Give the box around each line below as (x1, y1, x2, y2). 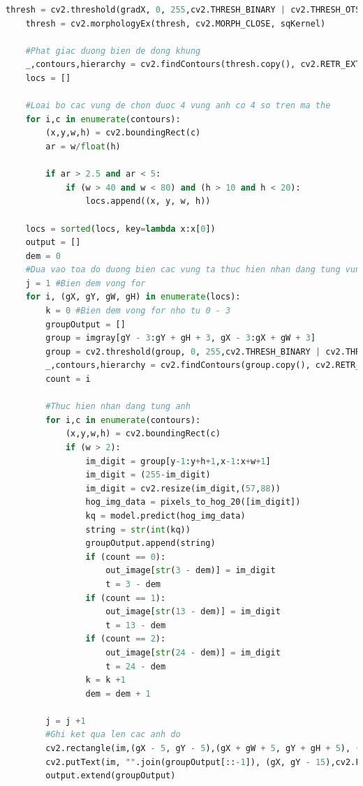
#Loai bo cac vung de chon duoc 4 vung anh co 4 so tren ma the (25, 101, 331, 111)
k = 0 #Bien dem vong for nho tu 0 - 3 (45, 306, 231, 316)
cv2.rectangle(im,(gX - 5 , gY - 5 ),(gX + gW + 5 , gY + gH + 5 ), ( (45, 743, 361, 754)
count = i (45, 374, 91, 385)
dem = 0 (25, 251, 61, 261)
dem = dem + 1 (85, 688, 151, 699)
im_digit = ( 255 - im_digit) (85, 470, 211, 480)
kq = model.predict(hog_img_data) (85, 510, 246, 521)
